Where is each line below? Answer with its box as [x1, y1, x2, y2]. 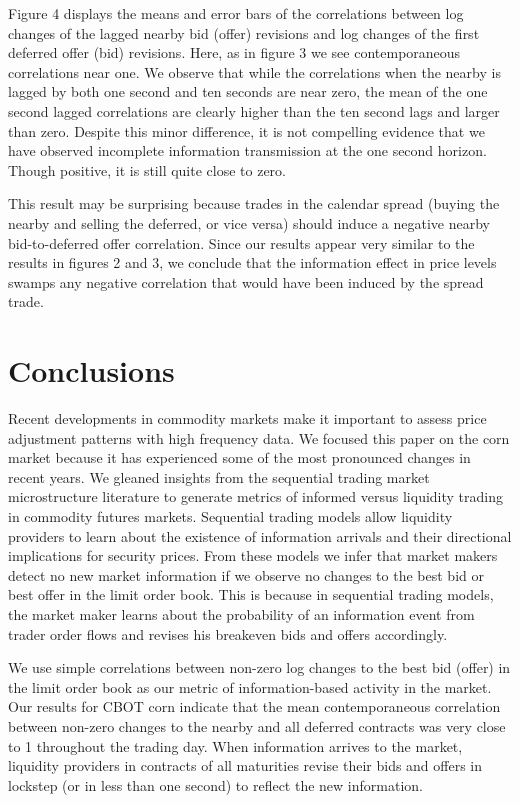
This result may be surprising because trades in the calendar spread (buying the [8, 193, 500, 214]
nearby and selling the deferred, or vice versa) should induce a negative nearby [8, 212, 490, 233]
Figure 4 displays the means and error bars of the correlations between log [8, 3, 464, 23]
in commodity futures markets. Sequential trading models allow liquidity [8, 506, 453, 526]
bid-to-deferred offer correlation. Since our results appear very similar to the [8, 232, 475, 253]
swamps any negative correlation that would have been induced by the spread [8, 271, 484, 292]
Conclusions [8, 350, 175, 391]
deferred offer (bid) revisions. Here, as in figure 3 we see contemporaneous [8, 42, 461, 63]
